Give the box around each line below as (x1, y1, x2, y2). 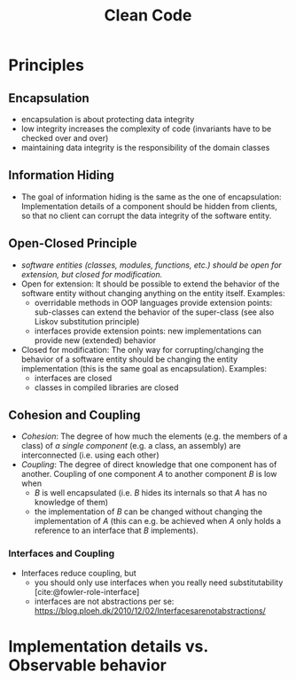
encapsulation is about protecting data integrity (20, 114, 195, 124)
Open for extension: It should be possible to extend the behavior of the (20, 278, 280, 289)
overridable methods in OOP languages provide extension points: (34, 297, 273, 308)
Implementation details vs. (8, 636, 209, 656)
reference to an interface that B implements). (34, 525, 199, 536)
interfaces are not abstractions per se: (34, 596, 175, 606)
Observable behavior (8, 655, 167, 675)
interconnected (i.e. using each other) (20, 449, 160, 461)
